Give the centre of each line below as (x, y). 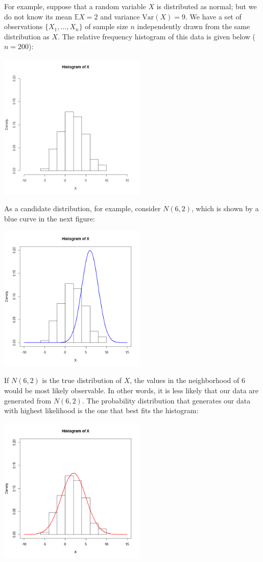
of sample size (106, 26)
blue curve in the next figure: (50, 218)
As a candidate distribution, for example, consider (82, 208)
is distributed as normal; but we (207, 6)
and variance (120, 16)
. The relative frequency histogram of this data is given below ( (157, 36)
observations (23, 26)
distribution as (27, 36)
